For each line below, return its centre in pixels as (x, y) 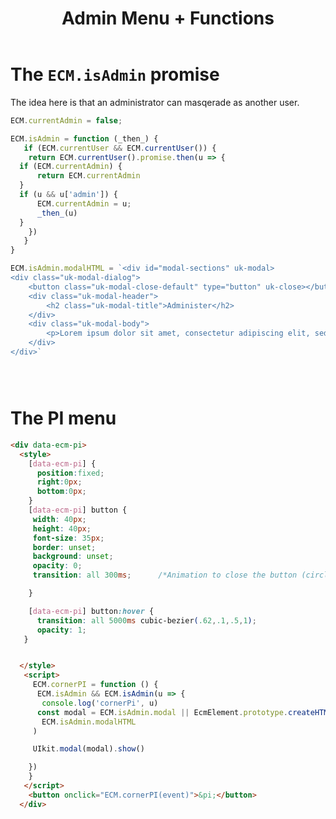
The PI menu (63, 418)
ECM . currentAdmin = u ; (84, 203)
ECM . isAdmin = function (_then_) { (84, 138)
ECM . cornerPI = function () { (95, 685)
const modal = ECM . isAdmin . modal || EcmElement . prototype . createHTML (184, 712)
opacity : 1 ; (61, 630)
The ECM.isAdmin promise (115, 74)
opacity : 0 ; (57, 566)
